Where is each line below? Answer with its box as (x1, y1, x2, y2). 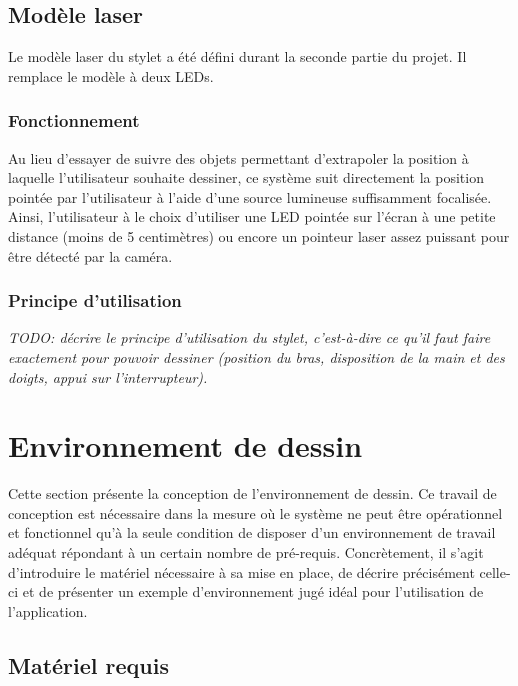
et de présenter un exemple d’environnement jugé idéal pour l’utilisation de (22, 581, 484, 602)
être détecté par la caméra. (8, 245, 173, 266)
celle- (479, 561, 511, 582)
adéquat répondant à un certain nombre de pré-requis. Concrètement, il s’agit (8, 542, 484, 563)
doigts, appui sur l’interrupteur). (8, 366, 208, 387)
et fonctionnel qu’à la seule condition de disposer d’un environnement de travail (8, 522, 496, 543)
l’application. (8, 600, 88, 621)
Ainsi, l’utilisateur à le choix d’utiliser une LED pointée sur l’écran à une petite (8, 206, 496, 227)
